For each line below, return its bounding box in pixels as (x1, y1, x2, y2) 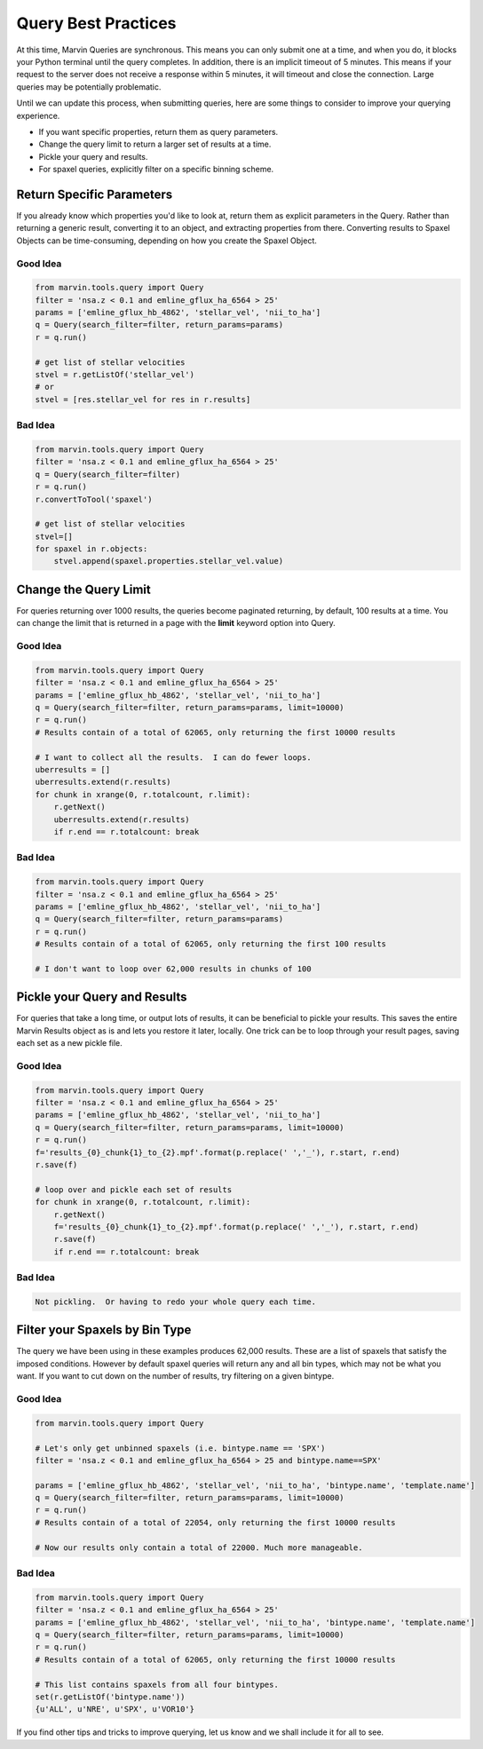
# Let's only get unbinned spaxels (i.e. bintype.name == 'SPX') (35, 1443, 326, 1453)
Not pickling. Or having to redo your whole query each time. (35, 1296, 317, 1307)
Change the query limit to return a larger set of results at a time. (38, 138, 272, 150)
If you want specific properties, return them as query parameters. (38, 126, 279, 137)
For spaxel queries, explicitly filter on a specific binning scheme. (38, 164, 274, 175)
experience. (16, 110, 60, 121)
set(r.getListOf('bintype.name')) (35, 1691, 186, 1702)
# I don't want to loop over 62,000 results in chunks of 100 (35, 963, 312, 974)
